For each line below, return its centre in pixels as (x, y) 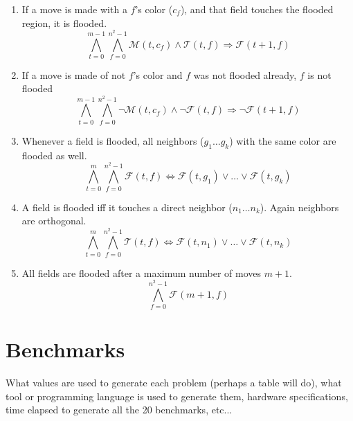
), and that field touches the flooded (257, 9)
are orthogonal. (54, 221)
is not (319, 74)
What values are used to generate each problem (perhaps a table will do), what (174, 383)
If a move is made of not (74, 74)
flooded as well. (54, 155)
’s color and (158, 74)
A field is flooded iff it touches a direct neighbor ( (127, 207)
